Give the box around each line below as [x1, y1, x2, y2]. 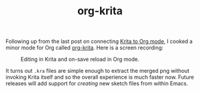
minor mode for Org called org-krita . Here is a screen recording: [5, 44, 164, 51]
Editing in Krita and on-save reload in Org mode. [20, 55, 140, 63]
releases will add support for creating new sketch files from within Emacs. [5, 80, 188, 87]
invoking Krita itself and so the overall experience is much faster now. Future [5, 73, 194, 81]
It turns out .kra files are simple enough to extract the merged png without [5, 67, 190, 75]
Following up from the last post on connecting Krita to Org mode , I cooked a [5, 38, 193, 45]
